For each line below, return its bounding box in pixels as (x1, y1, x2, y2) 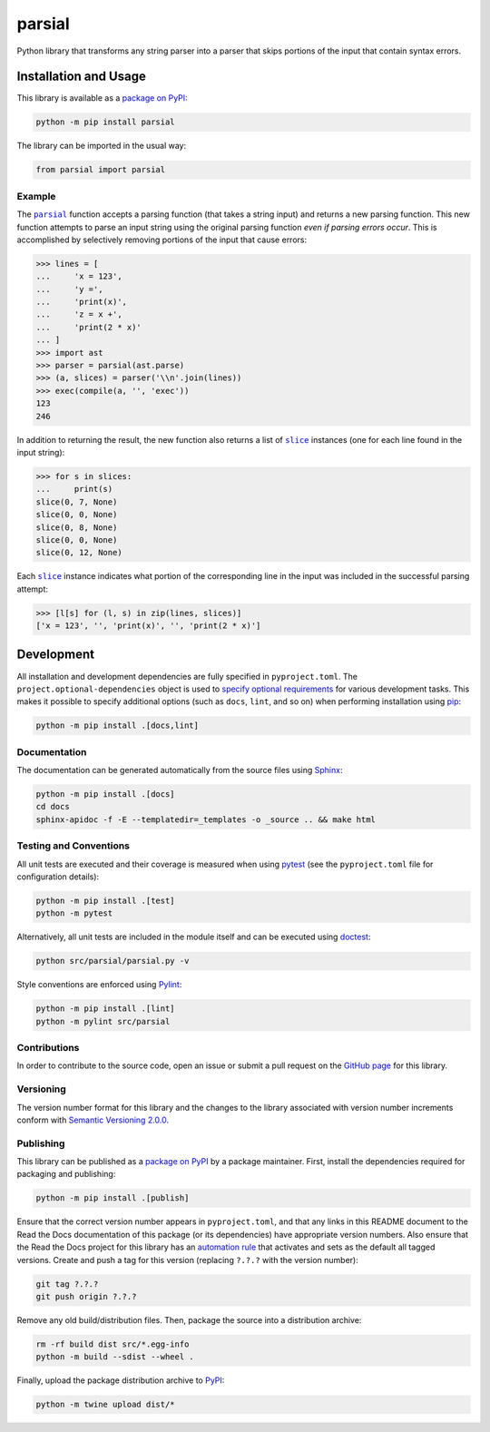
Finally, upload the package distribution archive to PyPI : (16, 1375, 225, 1386)
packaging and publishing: (16, 1169, 116, 1180)
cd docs (35, 801, 70, 812)
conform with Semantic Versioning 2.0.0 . (16, 1114, 170, 1125)
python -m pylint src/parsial (35, 1016, 171, 1026)
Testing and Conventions (16, 839, 131, 852)
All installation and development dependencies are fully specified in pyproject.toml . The (16, 671, 358, 682)
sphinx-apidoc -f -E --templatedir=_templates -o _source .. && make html (35, 814, 377, 825)
